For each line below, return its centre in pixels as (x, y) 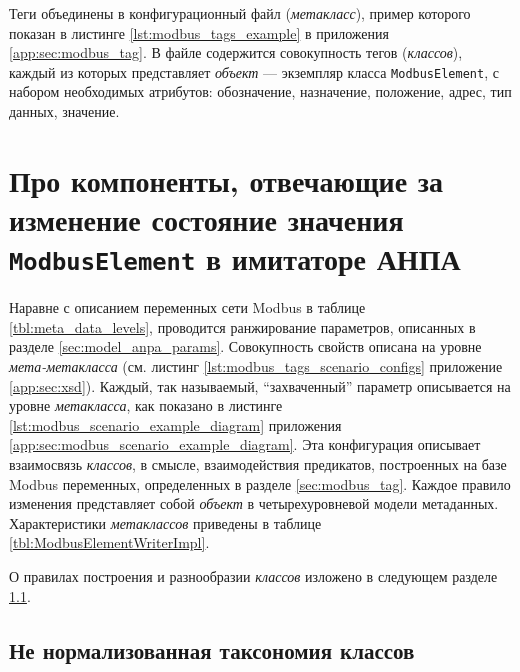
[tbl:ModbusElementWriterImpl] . (109, 542)
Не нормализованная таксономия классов (212, 649)
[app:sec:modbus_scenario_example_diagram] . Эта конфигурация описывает (245, 444)
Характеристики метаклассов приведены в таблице (165, 522)
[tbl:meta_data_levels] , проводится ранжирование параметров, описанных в (242, 326)
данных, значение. (64, 111)
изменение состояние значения (206, 219)
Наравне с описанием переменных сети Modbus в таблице (187, 307)
